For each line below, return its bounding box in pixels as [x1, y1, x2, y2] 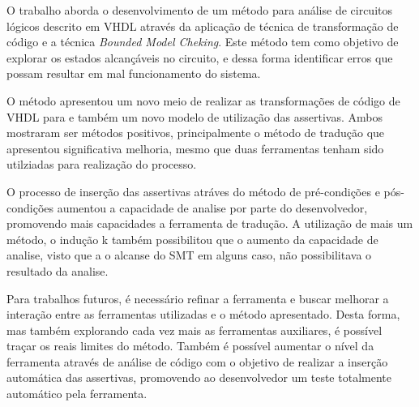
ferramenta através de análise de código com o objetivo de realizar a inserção [6, 353, 388, 370]
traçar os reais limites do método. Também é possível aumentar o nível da [6, 337, 374, 354]
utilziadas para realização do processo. [6, 156, 197, 173]
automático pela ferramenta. [6, 385, 148, 402]
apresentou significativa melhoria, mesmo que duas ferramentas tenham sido [6, 139, 384, 156]
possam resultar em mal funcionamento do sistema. [6, 65, 261, 82]
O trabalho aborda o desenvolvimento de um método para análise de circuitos [6, 2, 392, 18]
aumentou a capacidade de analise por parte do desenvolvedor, [57, 199, 368, 216]
